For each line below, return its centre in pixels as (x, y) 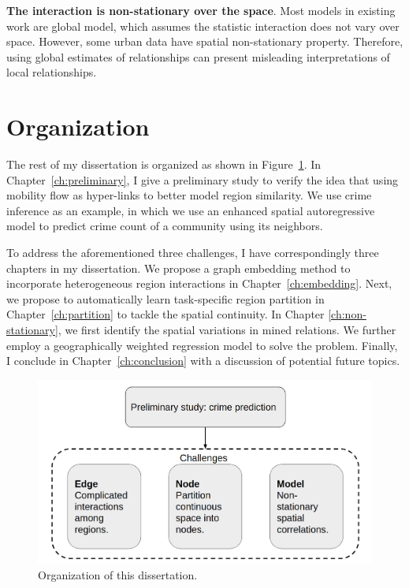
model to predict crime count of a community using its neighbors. (165, 226)
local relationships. (52, 72)
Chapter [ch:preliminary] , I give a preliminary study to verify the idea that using (203, 179)
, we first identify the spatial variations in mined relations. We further (227, 330)
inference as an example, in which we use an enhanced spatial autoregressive (191, 210)
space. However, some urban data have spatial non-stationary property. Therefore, (205, 41)
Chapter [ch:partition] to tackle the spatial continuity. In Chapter (165, 314)
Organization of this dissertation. (118, 574)
